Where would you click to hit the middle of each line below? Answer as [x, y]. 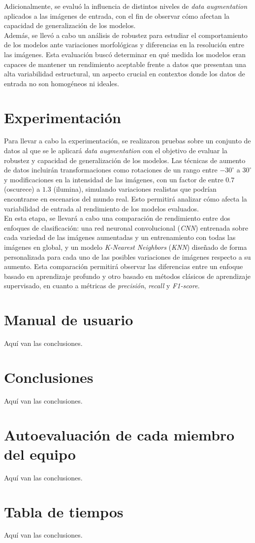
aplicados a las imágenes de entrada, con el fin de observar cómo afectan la [117, 16]
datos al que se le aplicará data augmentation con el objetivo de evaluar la [116, 151]
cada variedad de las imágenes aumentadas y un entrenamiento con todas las [120, 237]
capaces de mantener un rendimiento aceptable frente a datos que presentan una [125, 64]
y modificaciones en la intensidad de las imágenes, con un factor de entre [114, 179]
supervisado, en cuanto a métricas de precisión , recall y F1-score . [102, 286]
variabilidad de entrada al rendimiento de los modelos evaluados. [101, 208]
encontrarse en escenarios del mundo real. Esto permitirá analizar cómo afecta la [126, 199]
